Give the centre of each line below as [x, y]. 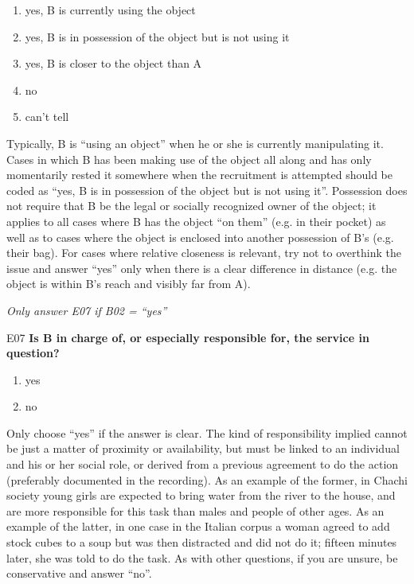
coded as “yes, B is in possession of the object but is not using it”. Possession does [207, 190]
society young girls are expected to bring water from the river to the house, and [201, 495]
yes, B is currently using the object [110, 10]
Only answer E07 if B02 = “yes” [87, 310]
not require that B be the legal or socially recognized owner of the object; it [191, 206]
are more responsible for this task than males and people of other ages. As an [195, 510]
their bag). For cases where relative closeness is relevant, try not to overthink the [204, 253]
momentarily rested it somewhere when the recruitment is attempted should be [200, 175]
